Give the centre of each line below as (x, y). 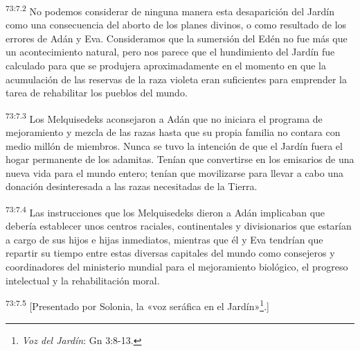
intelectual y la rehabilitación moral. (83, 280)
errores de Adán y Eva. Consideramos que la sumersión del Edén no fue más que (177, 38)
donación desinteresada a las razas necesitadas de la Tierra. (132, 186)
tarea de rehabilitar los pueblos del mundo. (97, 93)
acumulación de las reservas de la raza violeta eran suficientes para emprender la (176, 79)
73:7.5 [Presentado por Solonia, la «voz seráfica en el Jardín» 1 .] (137, 305)
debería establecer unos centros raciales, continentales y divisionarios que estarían (179, 226)
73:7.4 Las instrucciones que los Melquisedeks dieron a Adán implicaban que (165, 211)
